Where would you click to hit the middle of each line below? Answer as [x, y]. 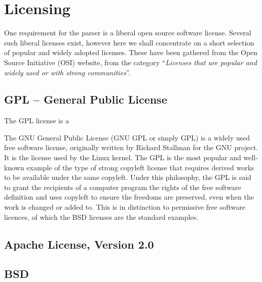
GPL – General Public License [86, 99]
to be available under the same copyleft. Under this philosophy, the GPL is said [128, 177]
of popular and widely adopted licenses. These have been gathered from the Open [131, 52]
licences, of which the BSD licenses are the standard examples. [101, 217]
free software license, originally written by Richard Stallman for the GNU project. [131, 147]
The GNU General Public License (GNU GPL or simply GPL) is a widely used [127, 137]
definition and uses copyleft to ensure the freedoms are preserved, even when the [129, 197]
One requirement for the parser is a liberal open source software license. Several [128, 33]
